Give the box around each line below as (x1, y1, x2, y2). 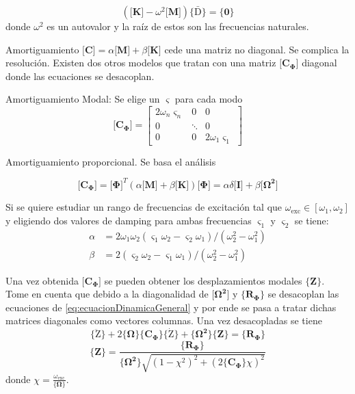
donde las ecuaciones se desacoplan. (5, 68, 155, 83)
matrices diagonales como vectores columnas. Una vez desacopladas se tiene (5, 313, 322, 328)
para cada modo (174, 92, 243, 106)
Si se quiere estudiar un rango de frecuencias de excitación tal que (5, 200, 282, 214)
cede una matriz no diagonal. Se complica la (164, 42, 350, 56)
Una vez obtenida (5, 273, 79, 287)
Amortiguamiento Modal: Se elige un (5, 92, 160, 106)
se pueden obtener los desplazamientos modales (104, 273, 302, 287)
